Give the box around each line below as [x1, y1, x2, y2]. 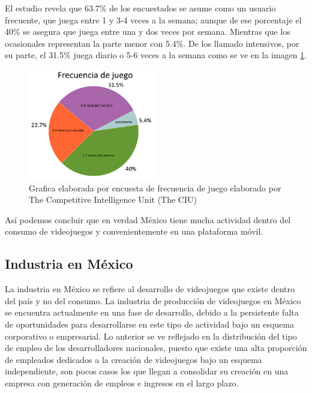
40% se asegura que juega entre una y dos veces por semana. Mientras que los [5, 25, 290, 38]
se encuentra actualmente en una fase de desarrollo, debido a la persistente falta [5, 306, 299, 319]
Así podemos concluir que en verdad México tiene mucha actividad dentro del [5, 213, 291, 226]
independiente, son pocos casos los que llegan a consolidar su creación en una [5, 365, 289, 377]
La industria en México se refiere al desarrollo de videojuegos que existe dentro [5, 283, 295, 295]
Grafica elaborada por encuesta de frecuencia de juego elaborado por [29, 181, 281, 194]
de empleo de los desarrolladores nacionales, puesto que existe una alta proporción [5, 341, 307, 354]
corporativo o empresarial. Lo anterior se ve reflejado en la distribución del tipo [5, 329, 297, 342]
